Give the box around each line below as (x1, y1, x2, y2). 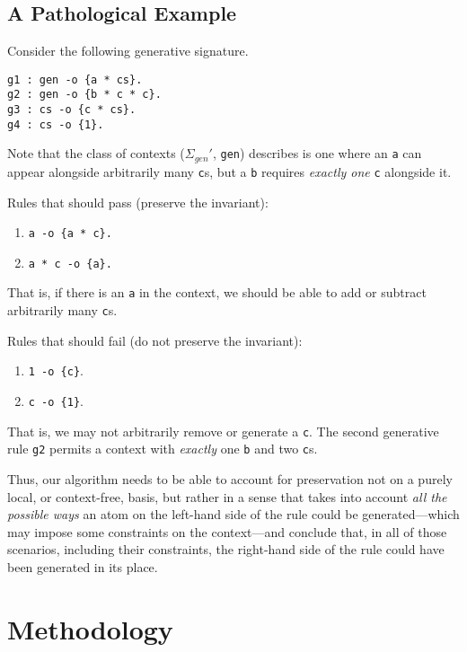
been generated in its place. (7, 557, 158, 576)
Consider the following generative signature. (7, 41, 249, 60)
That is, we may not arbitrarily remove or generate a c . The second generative (7, 421, 439, 440)
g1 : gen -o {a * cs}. (7, 73, 143, 86)
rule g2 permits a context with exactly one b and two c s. (7, 439, 318, 458)
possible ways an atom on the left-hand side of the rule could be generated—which (7, 505, 460, 524)
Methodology (7, 610, 173, 647)
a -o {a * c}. (28, 227, 112, 241)
